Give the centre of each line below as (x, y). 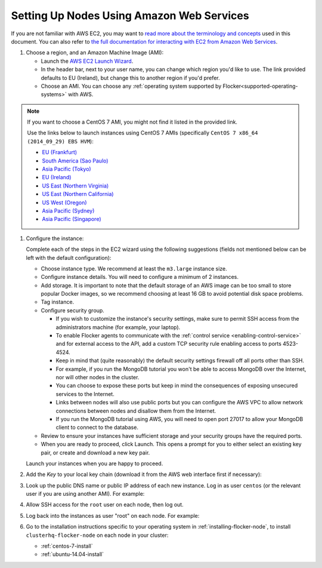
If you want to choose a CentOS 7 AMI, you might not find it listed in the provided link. (132, 122)
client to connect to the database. (97, 428)
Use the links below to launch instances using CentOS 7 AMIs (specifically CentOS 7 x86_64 (143, 133)
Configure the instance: (55, 238)
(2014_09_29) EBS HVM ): (60, 141)
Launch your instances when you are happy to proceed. (95, 463)
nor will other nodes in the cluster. (97, 377)
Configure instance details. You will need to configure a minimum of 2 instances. (140, 277)
